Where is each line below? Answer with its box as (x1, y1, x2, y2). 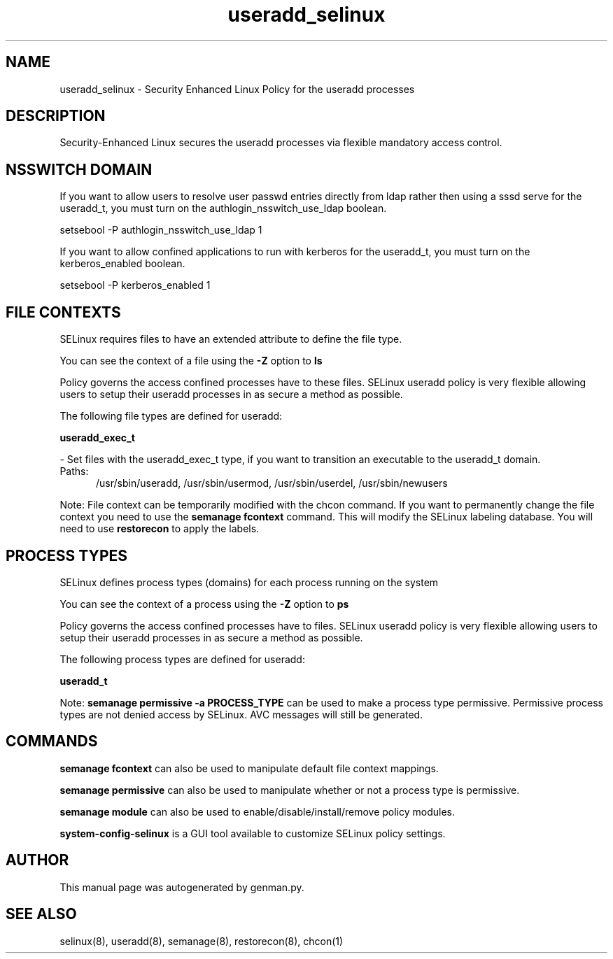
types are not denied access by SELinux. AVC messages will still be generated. (59, 708, 423, 720)
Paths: (59, 465, 89, 478)
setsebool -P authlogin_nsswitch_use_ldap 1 (59, 224, 262, 236)
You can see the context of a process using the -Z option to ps (59, 597, 349, 610)
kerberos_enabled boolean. (59, 257, 185, 270)
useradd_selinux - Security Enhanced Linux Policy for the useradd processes (59, 83, 415, 95)
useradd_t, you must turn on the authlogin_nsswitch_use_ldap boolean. (59, 202, 387, 215)
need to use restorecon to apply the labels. (59, 523, 260, 535)
